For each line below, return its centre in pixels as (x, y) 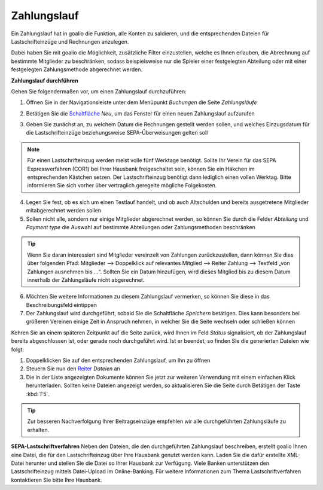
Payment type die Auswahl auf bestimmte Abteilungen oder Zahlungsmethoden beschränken (141, 227)
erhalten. (38, 430)
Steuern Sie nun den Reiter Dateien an (73, 369)
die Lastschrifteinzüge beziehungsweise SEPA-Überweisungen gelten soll (117, 133)
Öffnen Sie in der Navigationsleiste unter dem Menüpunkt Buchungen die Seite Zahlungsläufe (141, 102)
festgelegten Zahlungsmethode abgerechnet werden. (77, 69)
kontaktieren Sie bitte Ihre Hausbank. (57, 480)
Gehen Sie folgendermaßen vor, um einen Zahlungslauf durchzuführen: (99, 91)
